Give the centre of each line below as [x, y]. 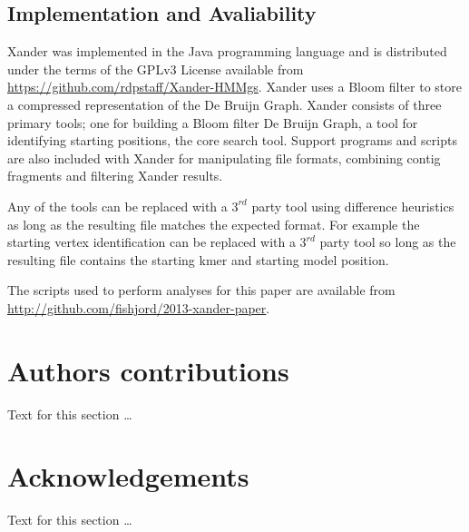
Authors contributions [148, 370]
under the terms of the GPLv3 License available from [156, 69]
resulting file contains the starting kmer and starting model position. [198, 259]
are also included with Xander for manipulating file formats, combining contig [224, 158]
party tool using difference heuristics [353, 206]
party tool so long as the [388, 242]
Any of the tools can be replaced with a [117, 206]
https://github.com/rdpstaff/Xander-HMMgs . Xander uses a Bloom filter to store [234, 87]
